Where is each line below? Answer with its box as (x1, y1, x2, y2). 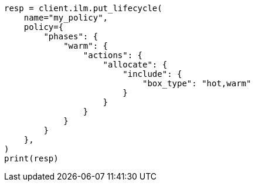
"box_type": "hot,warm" (142, 79, 251, 88)
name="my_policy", (23, 13, 108, 22)
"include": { (123, 69, 182, 79)
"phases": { (43, 32, 98, 41)
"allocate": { (103, 60, 168, 69)
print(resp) (4, 154, 59, 163)
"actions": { (83, 50, 143, 60)
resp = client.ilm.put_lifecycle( (4, 4, 162, 13)
